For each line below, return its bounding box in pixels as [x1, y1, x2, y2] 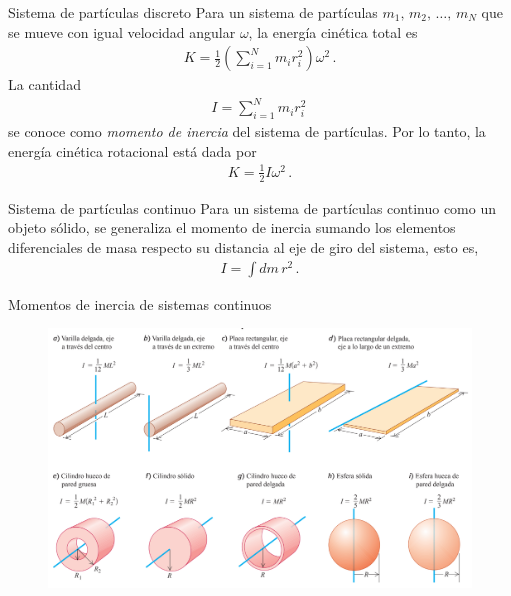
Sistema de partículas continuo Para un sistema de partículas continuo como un [8, 197, 496, 218]
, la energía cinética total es [248, 21, 418, 42]
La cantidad [8, 74, 81, 95]
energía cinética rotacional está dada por [8, 140, 257, 161]
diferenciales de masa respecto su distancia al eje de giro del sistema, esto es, [8, 236, 479, 257]
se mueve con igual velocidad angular [8, 21, 236, 42]
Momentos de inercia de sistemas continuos [8, 293, 272, 314]
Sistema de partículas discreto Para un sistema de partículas [8, 2, 378, 22]
